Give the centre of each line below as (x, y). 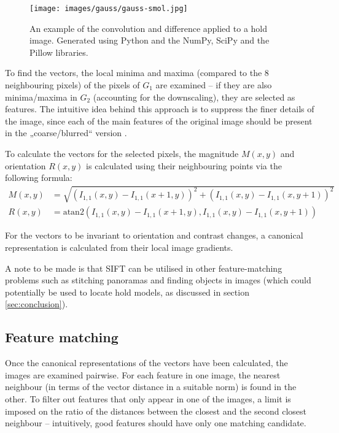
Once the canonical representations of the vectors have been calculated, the (146, 363)
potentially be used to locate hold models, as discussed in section (127, 292)
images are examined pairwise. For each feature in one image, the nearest (143, 374)
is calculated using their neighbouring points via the (184, 165)
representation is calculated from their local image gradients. (119, 247)
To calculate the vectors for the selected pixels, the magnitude (122, 153)
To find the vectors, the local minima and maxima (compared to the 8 (137, 73)
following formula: (39, 178)
